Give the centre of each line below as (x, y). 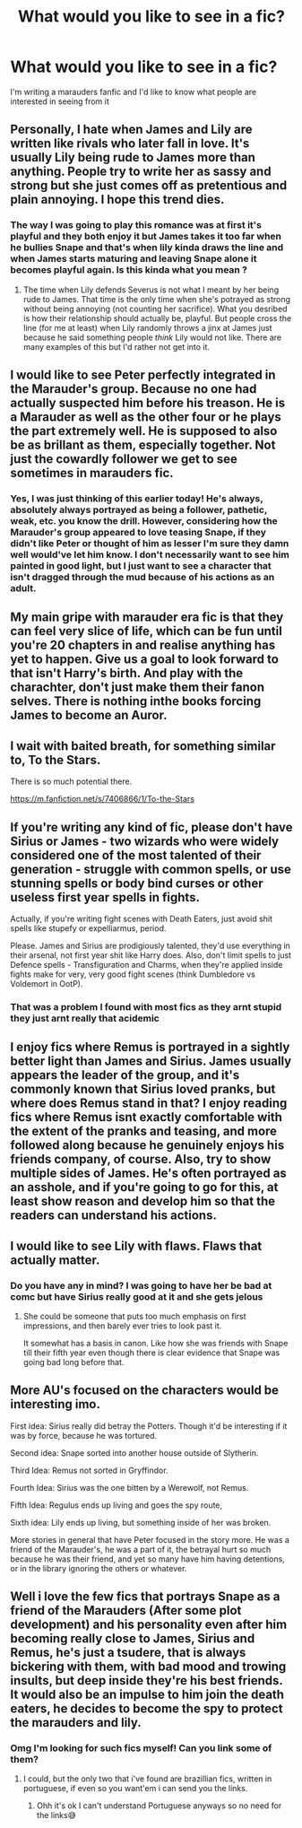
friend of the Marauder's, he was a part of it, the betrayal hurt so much (141, 1549)
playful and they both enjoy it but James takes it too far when (146, 237)
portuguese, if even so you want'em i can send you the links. (135, 1789)
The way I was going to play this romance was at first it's (136, 225)
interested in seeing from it (60, 101)
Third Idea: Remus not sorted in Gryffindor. (89, 1470)
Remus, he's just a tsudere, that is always (128, 1653)
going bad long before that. (73, 1362)
